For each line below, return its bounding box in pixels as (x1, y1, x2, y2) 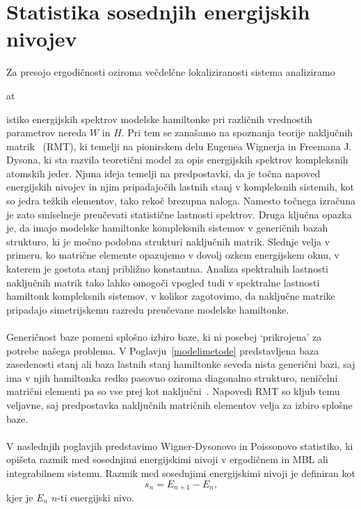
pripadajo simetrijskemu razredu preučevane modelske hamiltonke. (6, 302, 289, 316)
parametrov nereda (6, 125, 87, 140)
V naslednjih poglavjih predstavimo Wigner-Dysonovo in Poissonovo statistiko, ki (6, 438, 353, 453)
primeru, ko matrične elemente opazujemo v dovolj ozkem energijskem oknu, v (6, 248, 339, 262)
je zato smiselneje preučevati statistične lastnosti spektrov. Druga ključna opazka (6, 207, 352, 221)
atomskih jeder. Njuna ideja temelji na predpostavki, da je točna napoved (6, 165, 321, 180)
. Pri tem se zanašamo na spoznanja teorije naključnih (121, 125, 353, 140)
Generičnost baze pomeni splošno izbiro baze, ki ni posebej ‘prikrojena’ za (6, 330, 322, 344)
